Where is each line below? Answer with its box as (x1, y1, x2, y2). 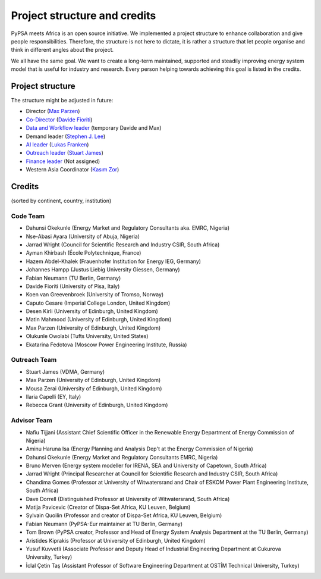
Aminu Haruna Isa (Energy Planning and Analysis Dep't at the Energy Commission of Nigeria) (26, 445, 254, 452)
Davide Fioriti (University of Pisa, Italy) (26, 283, 120, 290)
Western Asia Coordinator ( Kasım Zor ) (26, 166, 119, 173)
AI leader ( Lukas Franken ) (26, 140, 89, 148)
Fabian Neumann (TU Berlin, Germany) (26, 274, 121, 281)
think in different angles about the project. (11, 46, 114, 54)
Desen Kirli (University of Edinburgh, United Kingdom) (26, 308, 159, 315)
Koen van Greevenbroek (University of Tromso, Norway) (26, 291, 164, 298)
